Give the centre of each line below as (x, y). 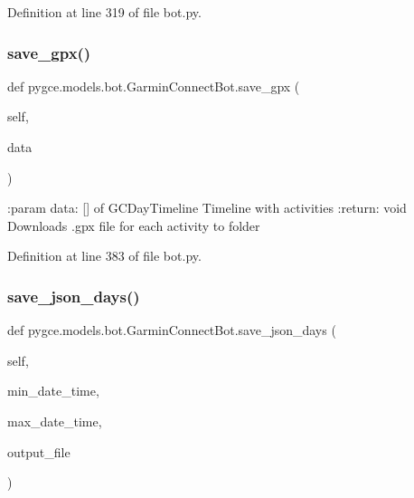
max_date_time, (55, 421)
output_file (39, 451)
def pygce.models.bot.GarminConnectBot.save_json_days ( (172, 330)
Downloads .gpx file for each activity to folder (134, 225)
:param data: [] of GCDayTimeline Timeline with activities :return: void (207, 208)
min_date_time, (53, 391)
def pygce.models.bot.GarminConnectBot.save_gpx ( (154, 86)
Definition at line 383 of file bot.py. (104, 256)
